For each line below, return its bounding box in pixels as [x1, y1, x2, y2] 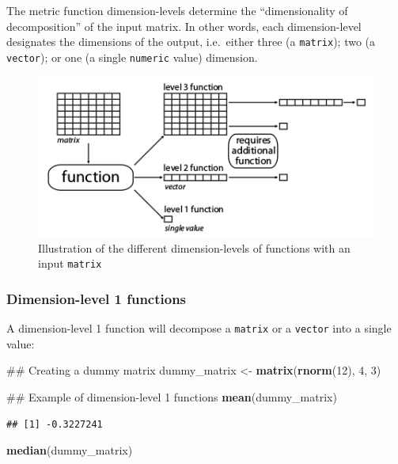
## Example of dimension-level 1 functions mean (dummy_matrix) [6, 389, 337, 405]
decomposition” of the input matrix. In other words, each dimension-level [6, 17, 362, 34]
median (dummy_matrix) [6, 442, 133, 458]
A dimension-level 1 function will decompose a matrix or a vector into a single [6, 320, 392, 337]
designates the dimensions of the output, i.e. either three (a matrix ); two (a [6, 33, 376, 50]
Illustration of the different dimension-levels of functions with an [38, 239, 351, 256]
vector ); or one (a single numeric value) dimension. [6, 48, 258, 65]
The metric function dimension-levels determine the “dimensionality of [6, 2, 348, 18]
